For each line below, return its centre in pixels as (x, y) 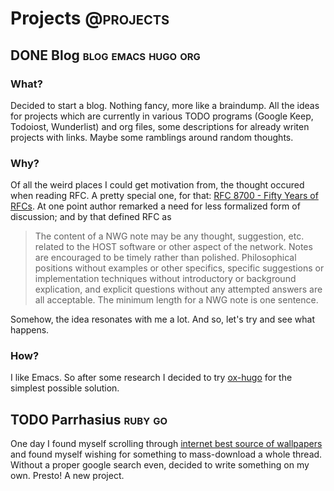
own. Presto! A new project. (67, 476)
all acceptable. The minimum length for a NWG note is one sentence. (176, 300)
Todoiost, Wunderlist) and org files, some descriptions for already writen (160, 126)
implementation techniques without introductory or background (165, 279)
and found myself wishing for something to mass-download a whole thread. (166, 454)
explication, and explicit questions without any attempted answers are (178, 289)
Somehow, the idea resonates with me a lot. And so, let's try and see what (163, 319)
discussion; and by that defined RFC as (91, 217)
